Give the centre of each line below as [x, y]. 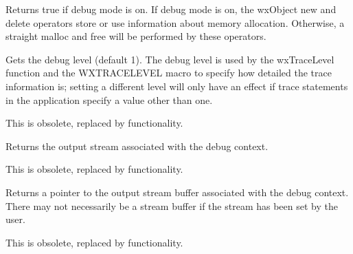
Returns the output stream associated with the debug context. [137, 146]
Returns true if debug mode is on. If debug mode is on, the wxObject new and [171, 9]
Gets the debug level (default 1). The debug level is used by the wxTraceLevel [170, 59]
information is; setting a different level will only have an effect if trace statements [177, 86]
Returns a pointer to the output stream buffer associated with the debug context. [177, 192]
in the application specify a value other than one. [109, 99]
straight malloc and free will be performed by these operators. [136, 36]
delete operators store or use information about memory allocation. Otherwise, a [175, 22]
